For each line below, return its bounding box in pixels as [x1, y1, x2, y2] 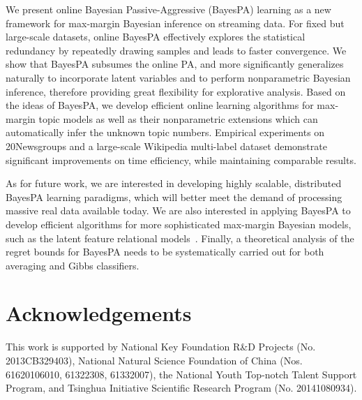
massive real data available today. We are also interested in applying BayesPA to [6, 203, 351, 218]
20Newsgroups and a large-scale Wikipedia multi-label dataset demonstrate [6, 138, 327, 153]
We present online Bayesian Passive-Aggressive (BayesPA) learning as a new [6, 2, 331, 16]
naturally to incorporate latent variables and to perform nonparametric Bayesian [6, 70, 351, 84]
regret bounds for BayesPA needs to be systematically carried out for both [6, 244, 324, 259]
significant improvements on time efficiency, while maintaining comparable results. [6, 152, 356, 167]
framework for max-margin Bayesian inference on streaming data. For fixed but [6, 15, 345, 30]
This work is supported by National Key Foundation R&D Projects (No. [6, 339, 316, 354]
